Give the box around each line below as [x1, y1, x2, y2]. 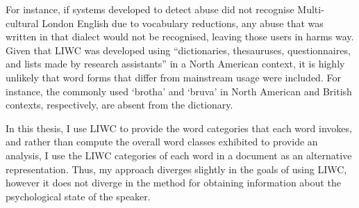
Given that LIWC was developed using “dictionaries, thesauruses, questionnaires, [6, 42, 351, 57]
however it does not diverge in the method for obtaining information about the [6, 175, 341, 190]
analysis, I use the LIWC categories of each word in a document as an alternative [6, 147, 352, 162]
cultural [6, 15, 39, 30]
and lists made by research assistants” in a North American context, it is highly [6, 56, 345, 71]
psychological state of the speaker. [6, 189, 151, 203]
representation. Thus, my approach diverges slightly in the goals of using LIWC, [6, 161, 347, 176]
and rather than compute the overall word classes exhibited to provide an [6, 134, 318, 149]
